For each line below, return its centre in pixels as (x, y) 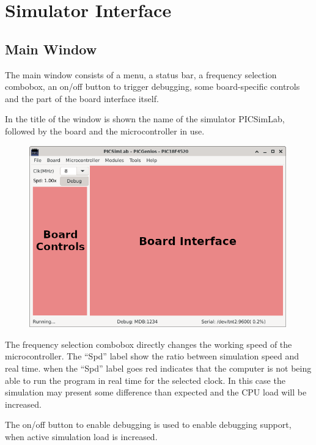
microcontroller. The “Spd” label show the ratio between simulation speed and (152, 356)
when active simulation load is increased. (81, 436)
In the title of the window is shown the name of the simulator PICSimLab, (145, 119)
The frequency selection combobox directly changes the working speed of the (149, 344)
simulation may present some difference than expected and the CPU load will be (156, 392)
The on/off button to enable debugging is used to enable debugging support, (148, 425)
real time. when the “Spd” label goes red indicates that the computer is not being (158, 368)
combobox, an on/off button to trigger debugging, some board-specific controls (152, 86)
